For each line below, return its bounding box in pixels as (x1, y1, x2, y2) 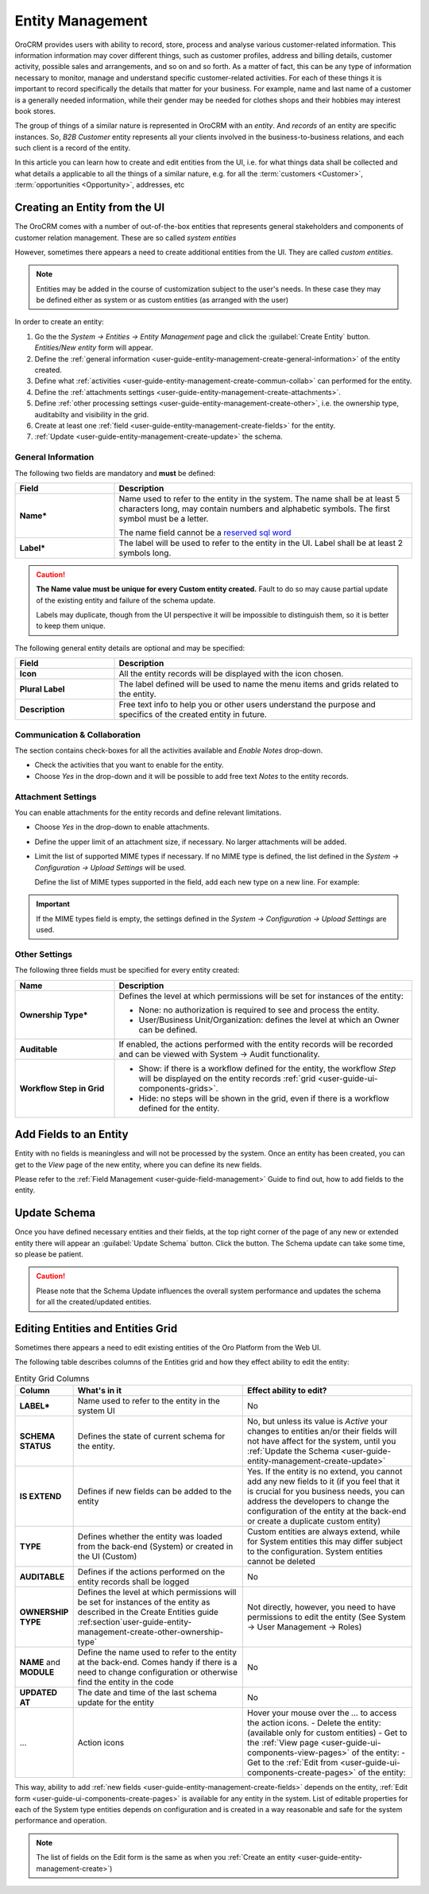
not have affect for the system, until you (247, 1435, 396, 1447)
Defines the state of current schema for (77, 1431, 226, 1442)
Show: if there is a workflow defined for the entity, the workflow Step (138, 1063, 396, 1074)
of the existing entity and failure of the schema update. (36, 595, 216, 605)
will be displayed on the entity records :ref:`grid (138, 1073, 316, 1084)
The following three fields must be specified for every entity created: (14, 966, 240, 975)
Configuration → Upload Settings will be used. (34, 862, 187, 872)
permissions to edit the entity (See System (247, 1612, 406, 1623)
